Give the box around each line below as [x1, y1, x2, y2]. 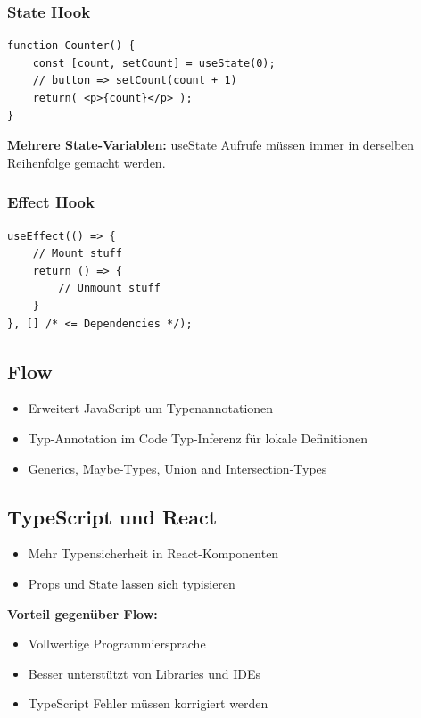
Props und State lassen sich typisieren [28, 574, 235, 592]
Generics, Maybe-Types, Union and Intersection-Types [28, 458, 327, 477]
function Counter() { [7, 39, 136, 53]
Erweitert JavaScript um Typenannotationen [28, 399, 274, 417]
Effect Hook [7, 191, 95, 213]
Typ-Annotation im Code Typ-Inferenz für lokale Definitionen [28, 428, 368, 447]
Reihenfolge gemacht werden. [7, 153, 166, 171]
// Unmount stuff [58, 282, 161, 295]
